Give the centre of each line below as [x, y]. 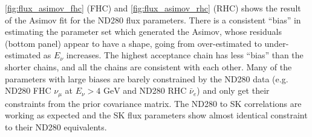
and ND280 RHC [155, 90]
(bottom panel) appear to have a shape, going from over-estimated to [133, 43]
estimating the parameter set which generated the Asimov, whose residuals [143, 32]
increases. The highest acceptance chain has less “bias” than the [185, 55]
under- [277, 43]
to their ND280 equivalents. [56, 126]
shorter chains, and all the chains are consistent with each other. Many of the [148, 66]
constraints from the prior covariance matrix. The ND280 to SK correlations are [153, 103]
